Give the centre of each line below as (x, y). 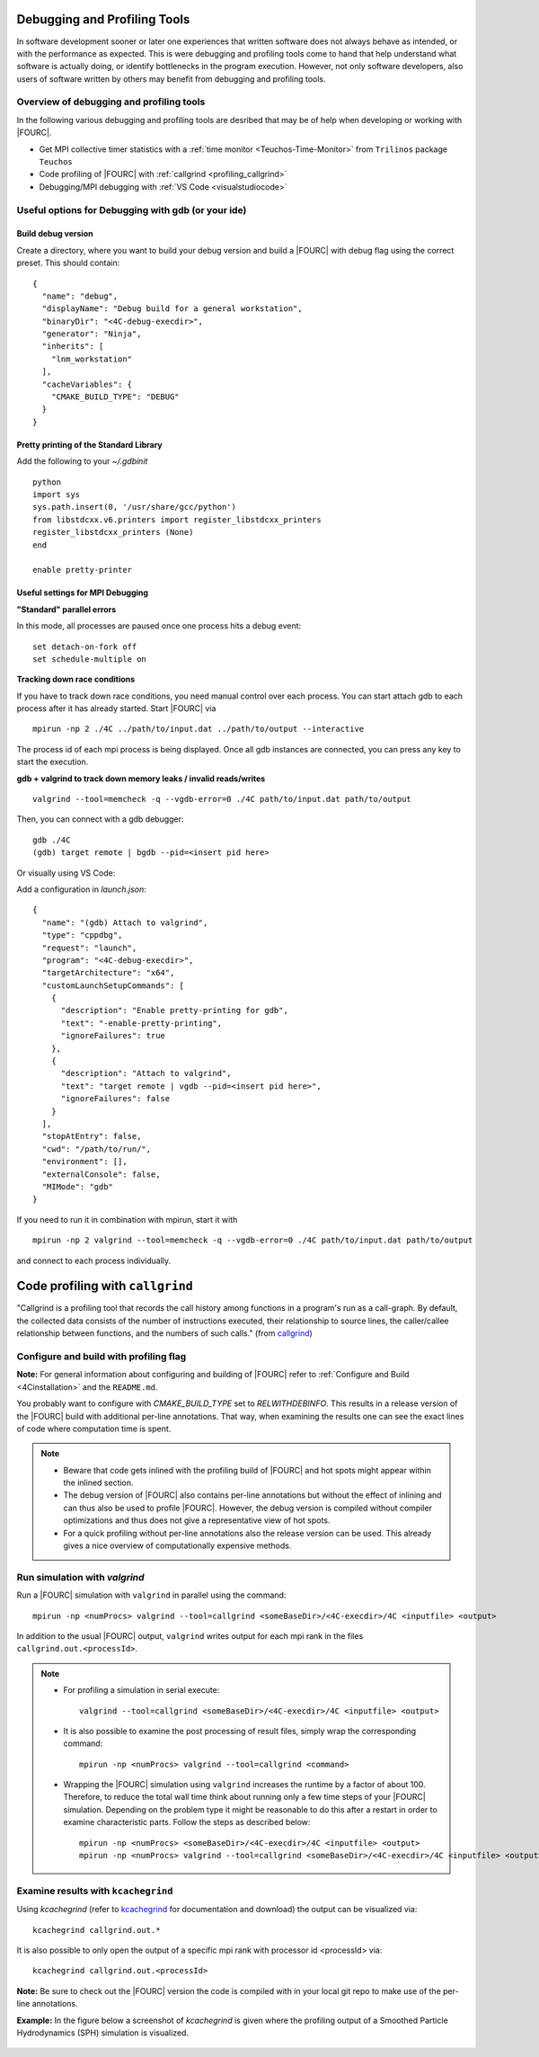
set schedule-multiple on (90, 659)
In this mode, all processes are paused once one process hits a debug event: (159, 626)
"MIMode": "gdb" (78, 1186)
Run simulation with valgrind (80, 1577)
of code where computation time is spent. (94, 1429)
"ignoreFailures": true (113, 1036)
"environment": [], (84, 1162)
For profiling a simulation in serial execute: (141, 1690)
